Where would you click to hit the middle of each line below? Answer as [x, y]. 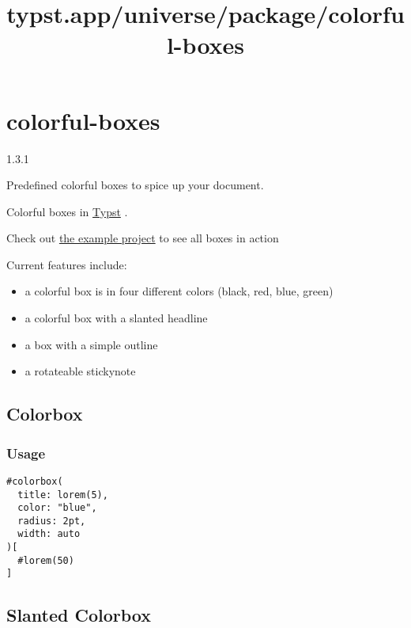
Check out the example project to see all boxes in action [143, 238]
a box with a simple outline [91, 344]
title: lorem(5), [63, 495]
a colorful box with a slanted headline [116, 318]
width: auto [49, 534]
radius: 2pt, [52, 521]
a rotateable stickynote [80, 371]
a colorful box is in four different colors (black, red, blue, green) [179, 291]
